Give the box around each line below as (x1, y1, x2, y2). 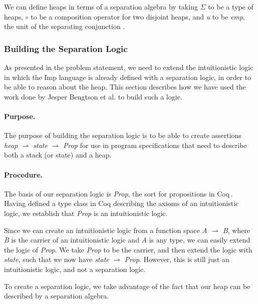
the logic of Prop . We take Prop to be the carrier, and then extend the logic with (4, 244, 252, 254)
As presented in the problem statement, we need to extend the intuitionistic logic (4, 62, 253, 72)
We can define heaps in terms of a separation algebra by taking (4, 1, 198, 11)
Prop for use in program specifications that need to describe (63, 139, 247, 150)
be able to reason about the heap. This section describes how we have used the (4, 81, 246, 92)
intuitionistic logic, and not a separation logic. (4, 263, 146, 274)
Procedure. (4, 169, 43, 179)
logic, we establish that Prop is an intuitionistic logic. (4, 207, 168, 218)
